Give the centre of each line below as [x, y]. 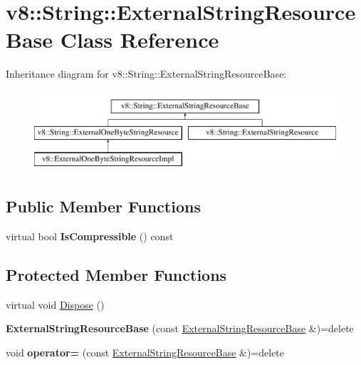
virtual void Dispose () [55, 304]
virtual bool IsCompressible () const [90, 236]
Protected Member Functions [116, 275]
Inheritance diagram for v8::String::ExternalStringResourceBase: [146, 74]
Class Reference [140, 40]
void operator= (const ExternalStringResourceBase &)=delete [145, 353]
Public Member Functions [103, 206]
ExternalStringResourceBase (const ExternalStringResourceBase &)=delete [180, 328]
